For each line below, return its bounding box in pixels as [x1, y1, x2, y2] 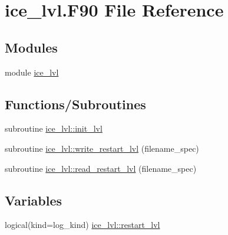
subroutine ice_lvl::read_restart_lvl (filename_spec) [5, 162, 197, 174]
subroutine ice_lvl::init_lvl [5, 122, 103, 135]
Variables [5, 191, 62, 209]
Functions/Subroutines [5, 94, 146, 113]
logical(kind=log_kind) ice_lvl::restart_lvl [5, 218, 160, 231]
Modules [5, 38, 58, 56]
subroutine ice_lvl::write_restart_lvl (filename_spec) [5, 142, 199, 154]
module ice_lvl [5, 66, 59, 78]
